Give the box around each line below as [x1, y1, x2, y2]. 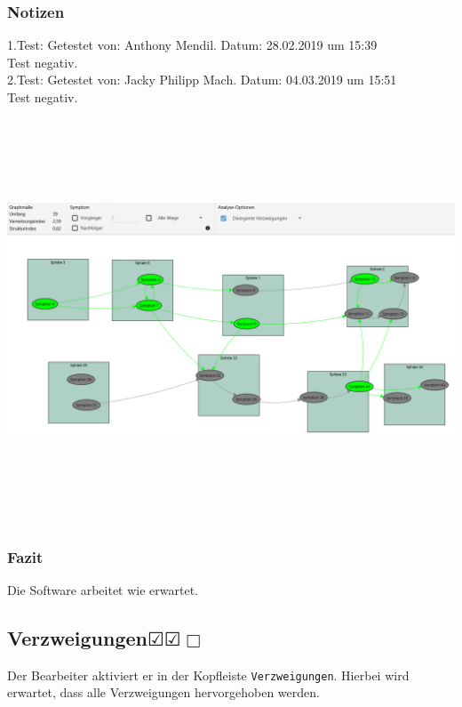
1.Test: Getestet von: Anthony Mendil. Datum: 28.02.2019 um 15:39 [7, 36, 378, 54]
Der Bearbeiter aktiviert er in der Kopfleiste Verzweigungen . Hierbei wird [7, 665, 410, 684]
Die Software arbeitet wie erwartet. [7, 580, 198, 599]
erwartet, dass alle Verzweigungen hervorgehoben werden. [7, 683, 320, 702]
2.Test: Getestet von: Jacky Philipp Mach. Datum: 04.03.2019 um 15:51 [7, 70, 397, 89]
